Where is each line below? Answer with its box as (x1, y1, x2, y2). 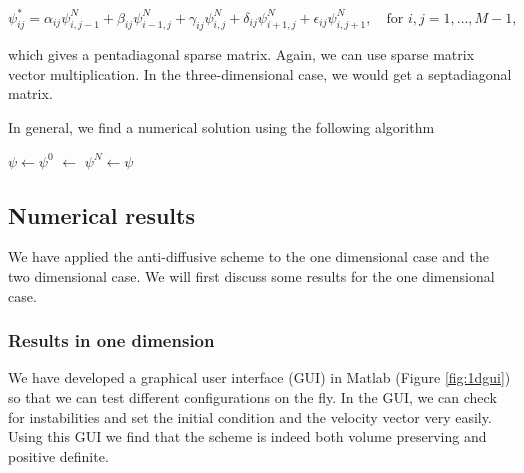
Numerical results (8, 199, 195, 230)
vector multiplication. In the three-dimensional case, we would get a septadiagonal (8, 63, 512, 84)
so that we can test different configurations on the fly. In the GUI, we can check (8, 387, 497, 408)
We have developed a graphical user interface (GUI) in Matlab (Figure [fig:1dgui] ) (8, 367, 511, 388)
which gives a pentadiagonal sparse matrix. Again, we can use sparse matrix (8, 44, 475, 65)
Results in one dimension (8, 328, 215, 353)
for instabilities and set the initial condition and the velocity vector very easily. (8, 406, 492, 427)
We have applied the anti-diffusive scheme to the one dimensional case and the (8, 246, 489, 267)
